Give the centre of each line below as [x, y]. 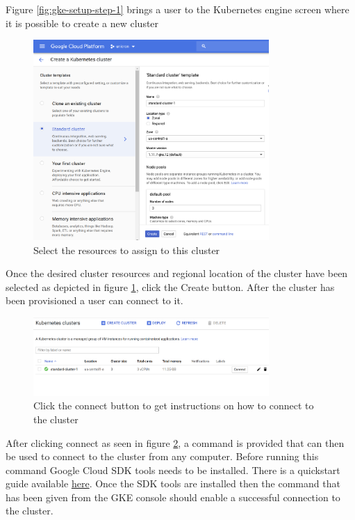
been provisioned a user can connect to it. [94, 300]
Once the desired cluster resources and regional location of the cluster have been [177, 273]
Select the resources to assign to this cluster [127, 250]
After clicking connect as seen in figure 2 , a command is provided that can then [175, 442]
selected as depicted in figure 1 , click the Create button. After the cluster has [170, 286]
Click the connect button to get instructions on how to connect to [174, 405]
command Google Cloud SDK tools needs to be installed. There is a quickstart [173, 470]
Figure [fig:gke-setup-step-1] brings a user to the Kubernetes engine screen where [177, 9]
